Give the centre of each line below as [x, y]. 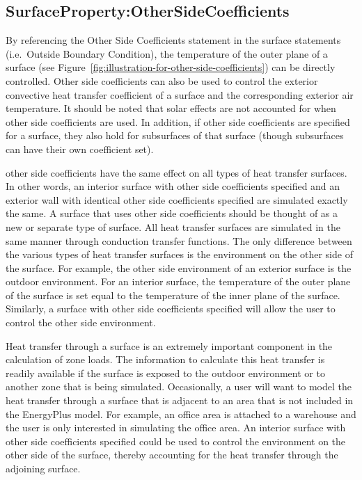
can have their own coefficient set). [80, 149]
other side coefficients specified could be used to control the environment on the [176, 441]
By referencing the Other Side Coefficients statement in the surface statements [173, 40]
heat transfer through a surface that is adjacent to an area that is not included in [180, 400]
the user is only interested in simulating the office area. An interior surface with [176, 427]
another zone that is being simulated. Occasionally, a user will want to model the [179, 386]
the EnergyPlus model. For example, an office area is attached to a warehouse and [181, 414]
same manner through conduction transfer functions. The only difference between [179, 240]
